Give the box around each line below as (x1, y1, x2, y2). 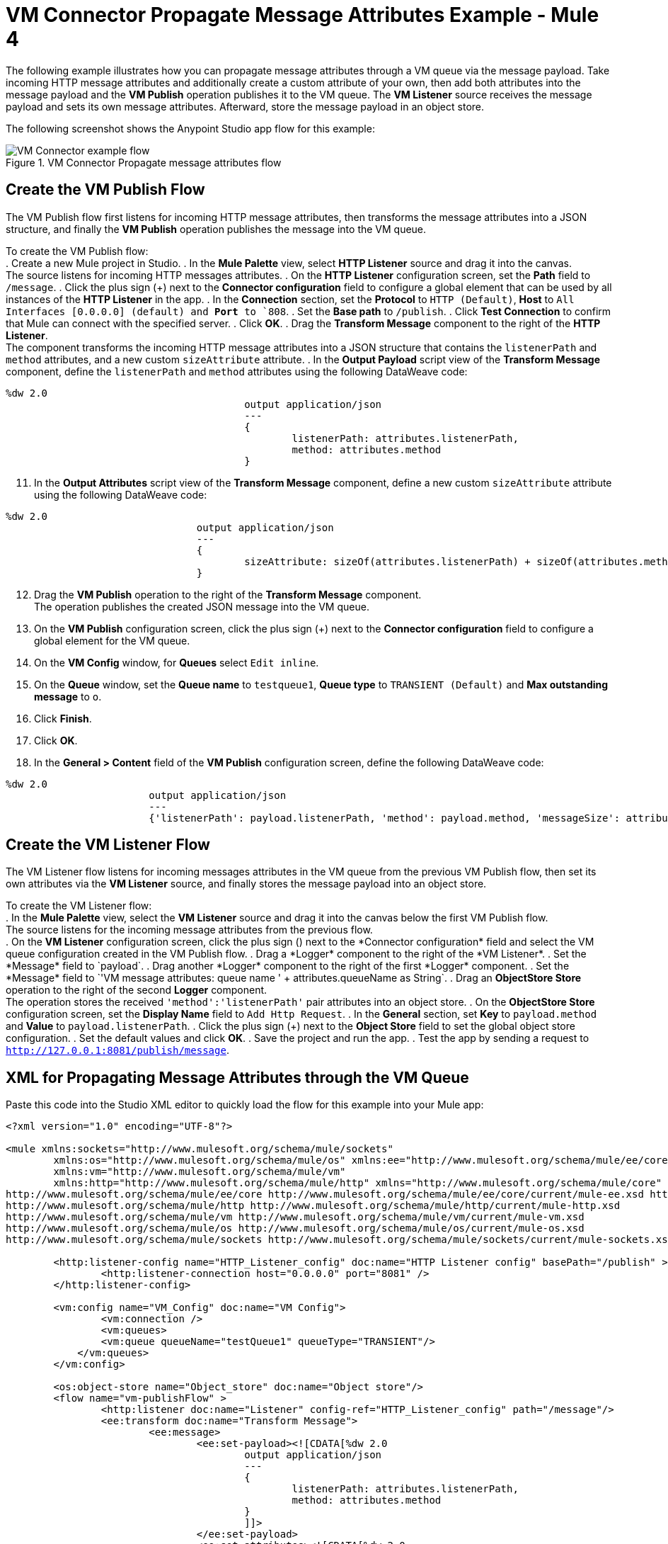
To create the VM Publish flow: (6, 244, 149, 257)
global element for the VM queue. (34, 634, 190, 647)
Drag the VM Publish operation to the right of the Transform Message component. (34, 588, 422, 601)
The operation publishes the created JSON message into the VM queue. (34, 600, 369, 613)
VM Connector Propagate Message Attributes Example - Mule (6, 3, 599, 27)
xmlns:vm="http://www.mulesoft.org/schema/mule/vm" (53, 1166, 346, 1178)
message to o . (34, 690, 102, 703)
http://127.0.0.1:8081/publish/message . (6, 1044, 229, 1057)
